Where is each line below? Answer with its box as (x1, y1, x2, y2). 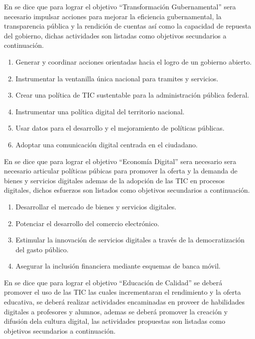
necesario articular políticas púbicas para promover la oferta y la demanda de (4, 166, 238, 176)
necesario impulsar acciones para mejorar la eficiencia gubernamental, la (4, 11, 222, 21)
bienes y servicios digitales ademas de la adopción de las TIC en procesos (4, 175, 225, 185)
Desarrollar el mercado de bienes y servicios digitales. (15, 201, 177, 211)
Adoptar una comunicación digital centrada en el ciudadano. (15, 139, 198, 149)
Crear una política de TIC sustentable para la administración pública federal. (15, 90, 249, 100)
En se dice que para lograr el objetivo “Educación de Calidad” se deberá (4, 277, 223, 287)
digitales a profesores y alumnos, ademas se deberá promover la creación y (4, 306, 228, 316)
